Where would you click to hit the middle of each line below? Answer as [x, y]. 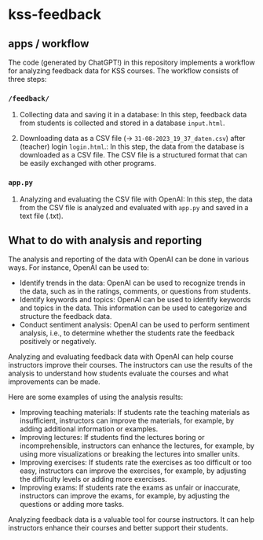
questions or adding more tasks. [71, 505]
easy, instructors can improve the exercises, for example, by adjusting [133, 471]
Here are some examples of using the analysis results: [96, 397]
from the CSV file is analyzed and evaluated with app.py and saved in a [134, 207]
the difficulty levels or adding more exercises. [93, 479]
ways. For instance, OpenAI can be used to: [79, 268]
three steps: [27, 79]
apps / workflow [49, 44]
